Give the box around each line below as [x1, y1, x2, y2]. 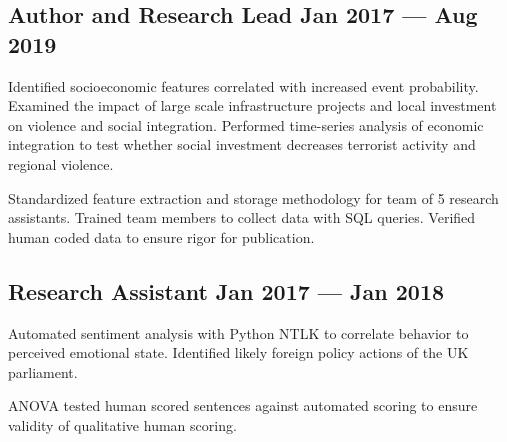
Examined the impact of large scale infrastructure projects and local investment [8, 95, 497, 116]
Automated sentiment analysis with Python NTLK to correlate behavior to [8, 322, 469, 343]
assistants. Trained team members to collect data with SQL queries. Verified [8, 207, 476, 228]
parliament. [8, 361, 78, 382]
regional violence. [8, 153, 114, 174]
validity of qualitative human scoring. [8, 414, 237, 435]
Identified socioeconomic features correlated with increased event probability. [8, 75, 479, 96]
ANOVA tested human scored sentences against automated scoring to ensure [8, 395, 478, 416]
